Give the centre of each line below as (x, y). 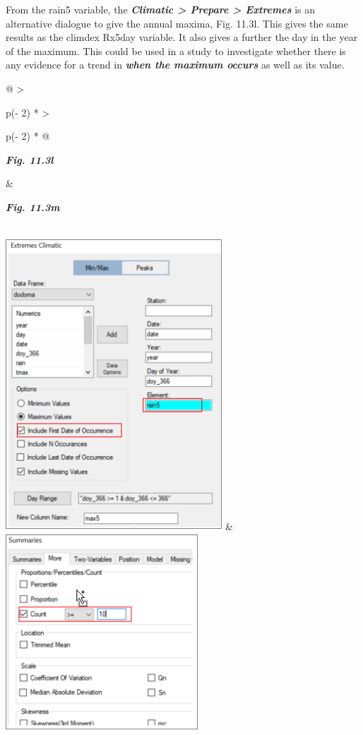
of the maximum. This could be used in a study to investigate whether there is (176, 50)
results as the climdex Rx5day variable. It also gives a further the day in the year (182, 37)
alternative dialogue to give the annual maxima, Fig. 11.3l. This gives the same (177, 23)
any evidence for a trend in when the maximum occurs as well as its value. (175, 65)
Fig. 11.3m (33, 207)
